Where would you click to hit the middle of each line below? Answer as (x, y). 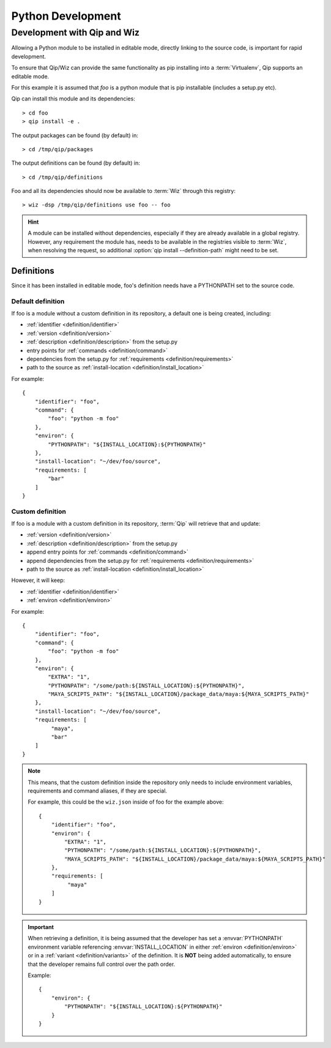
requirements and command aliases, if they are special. (98, 791)
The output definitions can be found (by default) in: (76, 163)
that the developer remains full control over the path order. (102, 964)
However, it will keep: (38, 580)
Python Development (66, 16)
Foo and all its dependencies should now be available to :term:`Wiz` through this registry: (123, 191)
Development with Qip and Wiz (76, 32)
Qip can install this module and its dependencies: (73, 99)
